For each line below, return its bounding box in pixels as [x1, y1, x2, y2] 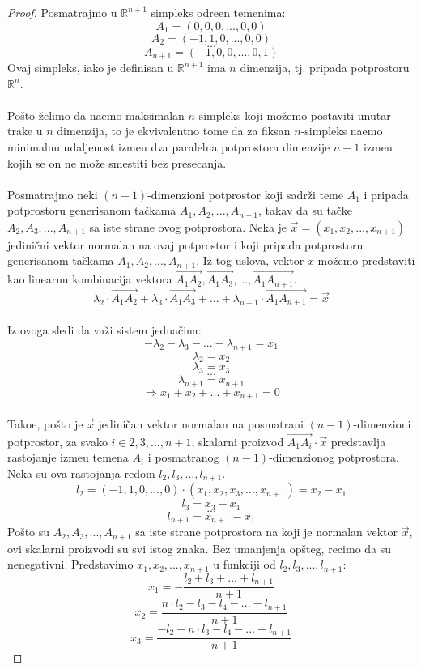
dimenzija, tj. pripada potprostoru [240, 59, 410, 76]
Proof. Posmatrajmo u [7, 4, 117, 20]
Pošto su [7, 523, 50, 540]
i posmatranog [147, 449, 219, 466]
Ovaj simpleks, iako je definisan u [7, 59, 174, 76]
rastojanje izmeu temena [7, 449, 129, 466]
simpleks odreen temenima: [151, 4, 286, 20]
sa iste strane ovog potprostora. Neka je [89, 218, 287, 235]
